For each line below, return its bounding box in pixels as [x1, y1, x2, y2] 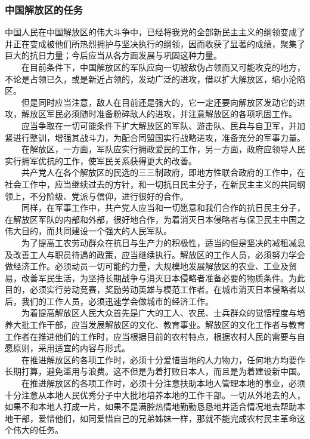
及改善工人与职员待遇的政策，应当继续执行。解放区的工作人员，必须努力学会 [5, 248, 305, 260]
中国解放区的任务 [5, 2, 83, 17]
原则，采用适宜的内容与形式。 [13, 342, 130, 354]
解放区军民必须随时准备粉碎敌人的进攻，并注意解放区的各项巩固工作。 [21, 108, 297, 120]
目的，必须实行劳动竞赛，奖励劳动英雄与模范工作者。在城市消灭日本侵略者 [5, 283, 297, 296]
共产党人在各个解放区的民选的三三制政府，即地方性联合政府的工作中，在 [21, 166, 305, 179]
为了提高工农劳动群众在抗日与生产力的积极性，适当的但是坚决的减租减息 [21, 236, 305, 248]
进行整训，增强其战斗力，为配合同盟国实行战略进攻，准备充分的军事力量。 [13, 131, 305, 143]
